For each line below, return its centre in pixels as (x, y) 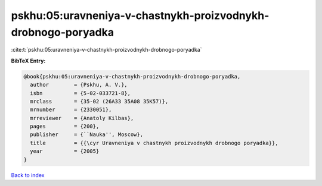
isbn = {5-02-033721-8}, (80, 93)
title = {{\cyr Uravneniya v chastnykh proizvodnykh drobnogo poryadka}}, (154, 143)
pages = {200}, (65, 127)
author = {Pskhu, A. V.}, (79, 85)
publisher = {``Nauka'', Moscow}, (86, 135)
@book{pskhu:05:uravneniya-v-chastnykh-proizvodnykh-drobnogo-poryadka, (132, 76)
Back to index (28, 175)
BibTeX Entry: (28, 61)
